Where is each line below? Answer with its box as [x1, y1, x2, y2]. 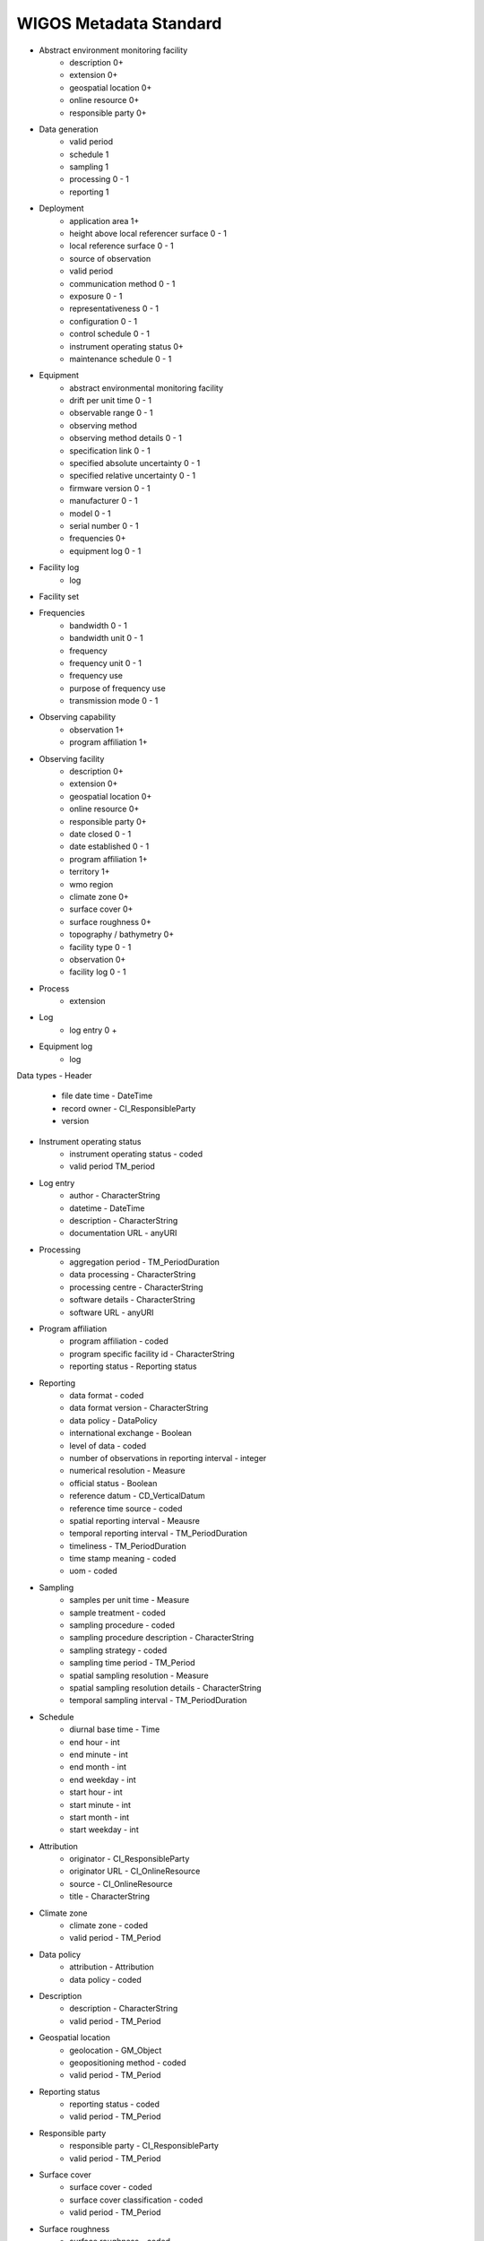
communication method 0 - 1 [69, 278, 176, 289]
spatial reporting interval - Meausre [69, 1515, 201, 1526]
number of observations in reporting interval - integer [69, 1452, 267, 1463]
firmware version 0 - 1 [69, 482, 151, 493]
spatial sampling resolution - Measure [69, 1670, 210, 1681]
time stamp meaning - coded [69, 1553, 177, 1564]
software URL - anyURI [69, 1307, 154, 1318]
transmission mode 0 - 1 [69, 696, 159, 706]
